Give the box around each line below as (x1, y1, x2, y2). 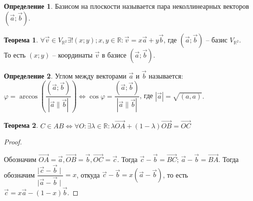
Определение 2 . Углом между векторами (4, 70, 126, 80)
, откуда (76, 169, 100, 180)
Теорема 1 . (4, 34, 38, 44)
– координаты (52, 49, 93, 60)
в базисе (102, 49, 126, 60)
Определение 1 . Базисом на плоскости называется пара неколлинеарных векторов (4, 1, 249, 11)
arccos (19, 93, 38, 100)
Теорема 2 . (4, 120, 38, 130)
